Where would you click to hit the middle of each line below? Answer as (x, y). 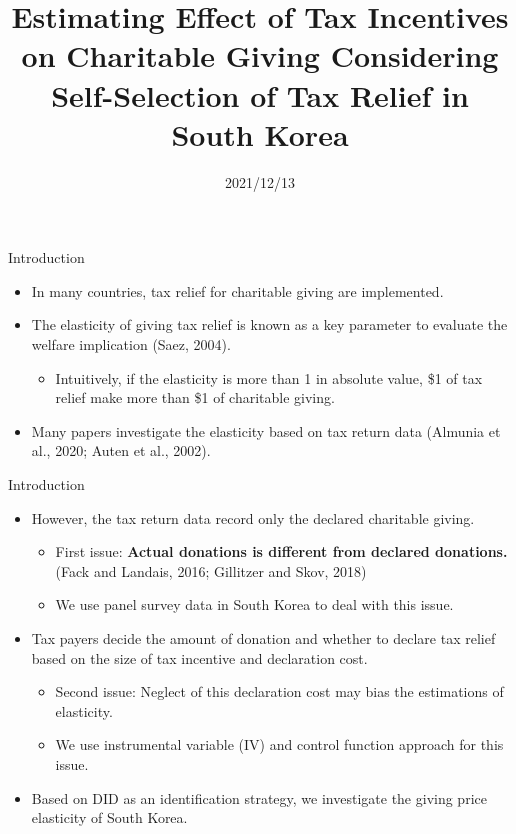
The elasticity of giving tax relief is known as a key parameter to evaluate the (269, 324)
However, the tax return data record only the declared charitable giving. (253, 517)
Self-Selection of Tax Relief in (260, 94)
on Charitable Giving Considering (260, 55)
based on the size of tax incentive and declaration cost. (199, 657)
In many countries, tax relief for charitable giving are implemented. (237, 290)
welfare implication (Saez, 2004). (131, 344)
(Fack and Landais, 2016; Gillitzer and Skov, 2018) (211, 570)
